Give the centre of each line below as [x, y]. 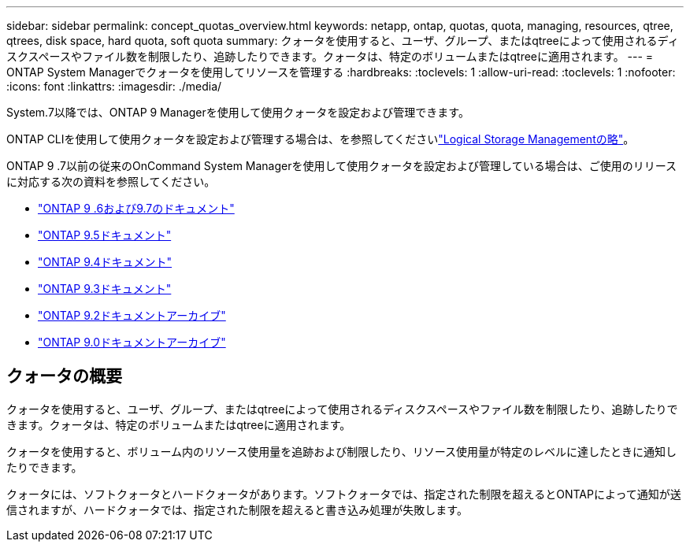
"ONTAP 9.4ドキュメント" [105, 262]
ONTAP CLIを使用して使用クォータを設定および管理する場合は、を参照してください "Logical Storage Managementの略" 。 [321, 139]
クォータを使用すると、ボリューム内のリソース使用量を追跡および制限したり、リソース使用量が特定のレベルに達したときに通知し [342, 451]
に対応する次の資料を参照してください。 [111, 181]
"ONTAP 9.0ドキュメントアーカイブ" [132, 342]
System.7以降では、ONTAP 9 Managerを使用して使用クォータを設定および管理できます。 [238, 112]
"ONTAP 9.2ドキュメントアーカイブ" [132, 315]
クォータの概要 [64, 376]
